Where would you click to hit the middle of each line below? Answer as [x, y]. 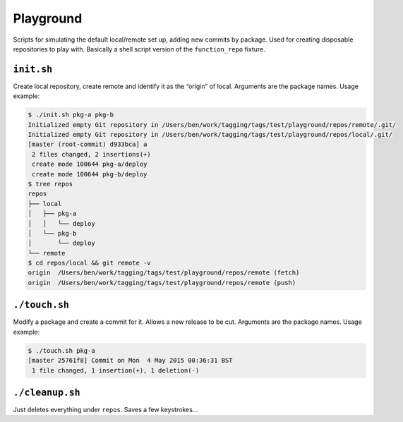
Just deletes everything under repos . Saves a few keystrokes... [106, 410]
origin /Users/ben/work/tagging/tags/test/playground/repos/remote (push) [162, 283]
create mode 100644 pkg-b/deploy [90, 174]
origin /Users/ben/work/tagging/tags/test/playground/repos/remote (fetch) [164, 273]
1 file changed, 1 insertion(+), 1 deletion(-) [116, 370]
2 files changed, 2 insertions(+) [91, 154]
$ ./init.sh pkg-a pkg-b [71, 115]
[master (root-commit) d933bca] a [88, 144]
